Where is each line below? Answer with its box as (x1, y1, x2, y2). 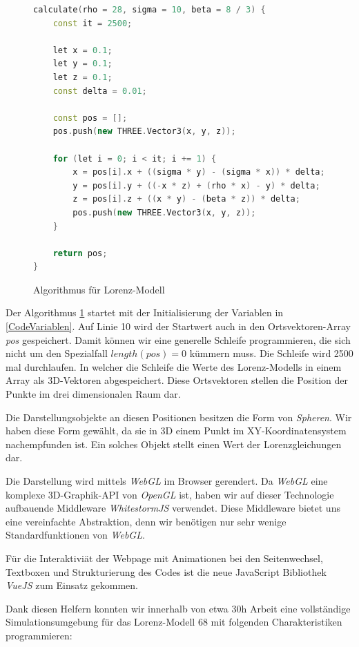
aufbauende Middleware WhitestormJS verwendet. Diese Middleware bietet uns (6, 501, 340, 515)
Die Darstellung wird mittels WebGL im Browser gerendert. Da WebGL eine (6, 474, 328, 487)
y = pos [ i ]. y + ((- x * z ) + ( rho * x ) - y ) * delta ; (72, 180, 320, 191)
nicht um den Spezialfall (6, 346, 108, 360)
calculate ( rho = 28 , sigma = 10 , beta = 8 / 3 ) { (33, 5, 266, 15)
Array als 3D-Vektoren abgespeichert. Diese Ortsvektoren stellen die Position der (6, 373, 348, 387)
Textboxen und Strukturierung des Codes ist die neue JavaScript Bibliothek (6, 564, 327, 579)
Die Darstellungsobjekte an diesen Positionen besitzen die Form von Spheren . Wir (6, 409, 352, 424)
